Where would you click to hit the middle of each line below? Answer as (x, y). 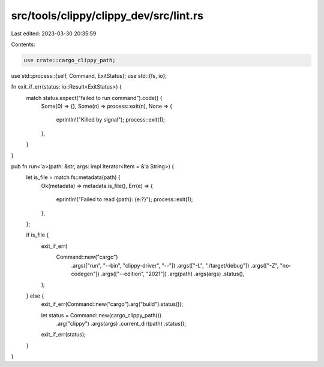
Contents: (23, 44)
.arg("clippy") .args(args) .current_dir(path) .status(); (121, 323)
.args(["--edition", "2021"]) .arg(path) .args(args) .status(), (172, 274)
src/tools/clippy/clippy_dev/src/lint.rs (107, 16)
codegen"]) (85, 274)
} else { (35, 296)
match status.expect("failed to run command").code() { (94, 98)
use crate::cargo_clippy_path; (70, 60)
